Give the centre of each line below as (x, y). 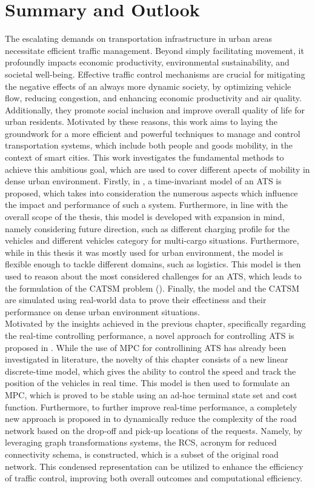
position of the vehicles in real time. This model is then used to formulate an (148, 383)
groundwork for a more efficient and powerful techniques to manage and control (153, 133)
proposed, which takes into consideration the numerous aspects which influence (151, 192)
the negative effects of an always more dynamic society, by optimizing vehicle (148, 86)
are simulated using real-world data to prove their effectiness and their (136, 300)
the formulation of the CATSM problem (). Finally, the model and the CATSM (152, 288)
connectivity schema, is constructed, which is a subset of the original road (142, 454)
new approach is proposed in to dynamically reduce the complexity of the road (151, 419)
